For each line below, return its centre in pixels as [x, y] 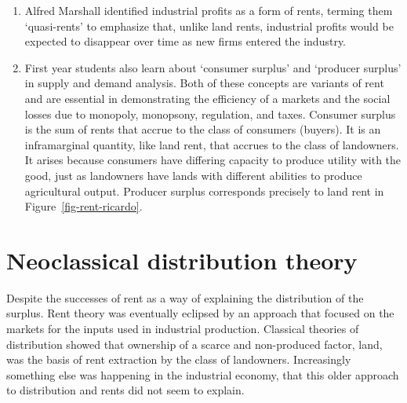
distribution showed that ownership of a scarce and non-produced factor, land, [194, 344]
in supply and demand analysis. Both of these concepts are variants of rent [204, 83]
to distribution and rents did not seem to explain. [125, 390]
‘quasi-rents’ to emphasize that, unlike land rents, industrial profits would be [209, 26]
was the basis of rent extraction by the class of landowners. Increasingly [179, 359]
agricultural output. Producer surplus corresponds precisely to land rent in [204, 191]
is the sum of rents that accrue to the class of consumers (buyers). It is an [203, 129]
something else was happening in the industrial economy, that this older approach [203, 374]
